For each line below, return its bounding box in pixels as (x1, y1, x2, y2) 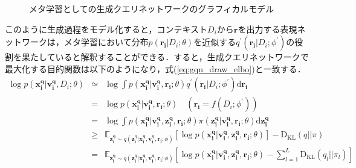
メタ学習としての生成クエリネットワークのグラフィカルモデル (29, 2, 274, 14)
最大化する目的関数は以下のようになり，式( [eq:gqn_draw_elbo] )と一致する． (5, 62, 306, 75)
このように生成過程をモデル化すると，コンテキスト (5, 22, 208, 35)
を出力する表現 (238, 22, 297, 35)
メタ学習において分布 (63, 36, 149, 48)
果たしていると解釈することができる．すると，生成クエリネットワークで (21, 51, 309, 63)
